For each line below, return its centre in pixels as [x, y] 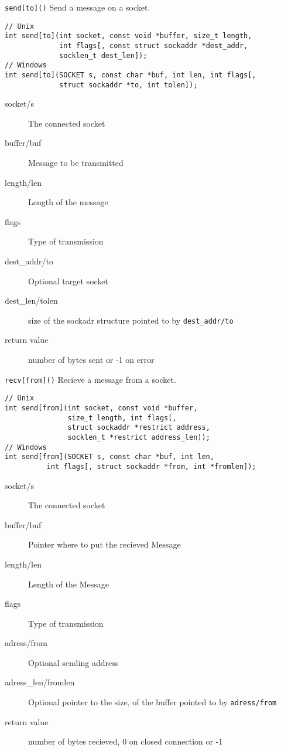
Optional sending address [73, 662]
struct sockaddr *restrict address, [139, 428]
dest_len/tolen [31, 300]
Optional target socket [68, 281]
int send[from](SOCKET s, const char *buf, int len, [109, 457]
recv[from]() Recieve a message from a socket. [90, 379]
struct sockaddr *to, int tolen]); [128, 85]
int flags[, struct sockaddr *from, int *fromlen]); [151, 466]
